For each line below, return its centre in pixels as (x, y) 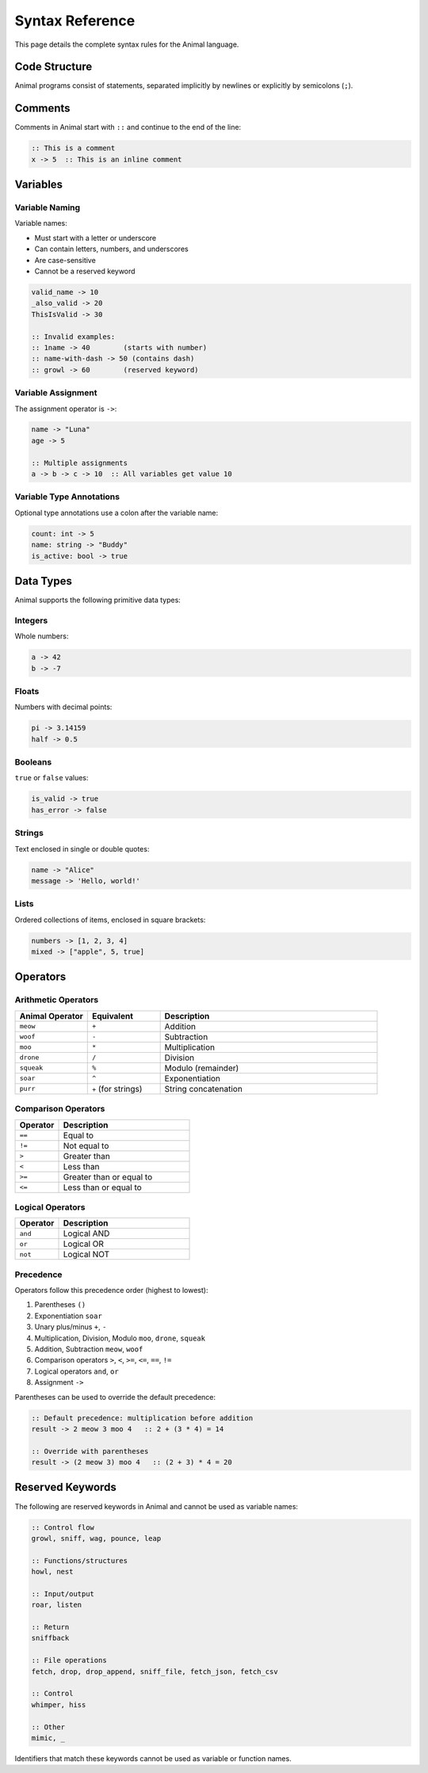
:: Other (48, 1727)
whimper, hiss (59, 1704)
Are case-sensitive (65, 260)
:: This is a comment (73, 148)
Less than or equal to (102, 1187)
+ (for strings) (117, 1089)
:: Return (50, 1627)
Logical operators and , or (76, 1371)
